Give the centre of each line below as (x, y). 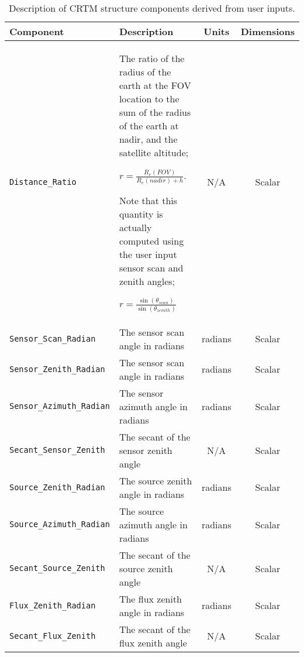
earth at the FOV (155, 85)
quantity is (141, 214)
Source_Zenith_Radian (57, 487)
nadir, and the (148, 139)
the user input (148, 254)
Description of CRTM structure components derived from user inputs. (152, 8)
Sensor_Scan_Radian (53, 338)
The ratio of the (152, 58)
